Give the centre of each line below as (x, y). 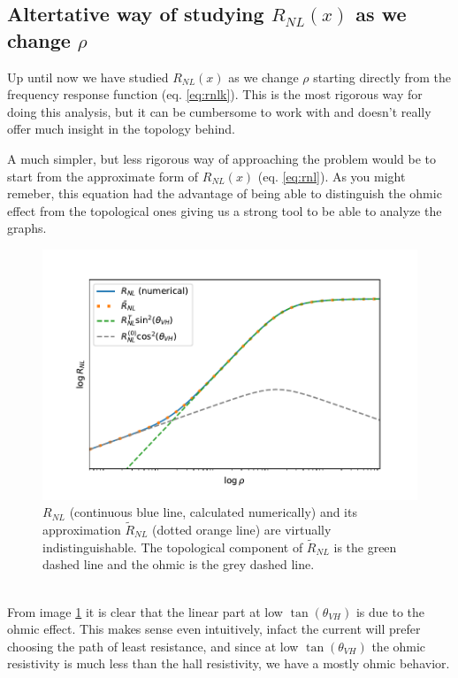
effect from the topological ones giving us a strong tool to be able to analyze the (225, 210)
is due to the (390, 611)
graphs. (27, 228)
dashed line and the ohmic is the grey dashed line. (179, 564)
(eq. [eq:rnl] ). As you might (332, 176)
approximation (82, 529)
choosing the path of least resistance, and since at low (153, 646)
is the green (365, 547)
